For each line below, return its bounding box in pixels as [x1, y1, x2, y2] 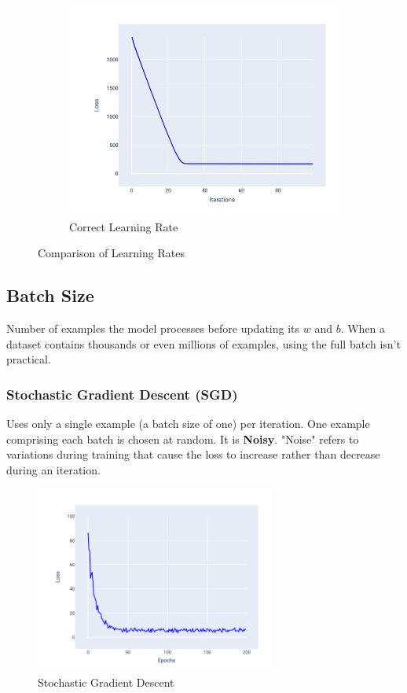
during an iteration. [6, 461, 101, 477]
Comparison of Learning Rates [38, 245, 185, 261]
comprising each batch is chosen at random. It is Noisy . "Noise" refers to [6, 430, 359, 447]
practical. [6, 351, 51, 367]
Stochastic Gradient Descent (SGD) [6, 384, 238, 404]
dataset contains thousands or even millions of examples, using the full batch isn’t [6, 335, 401, 352]
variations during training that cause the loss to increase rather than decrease [6, 446, 380, 463]
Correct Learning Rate [69, 218, 178, 234]
